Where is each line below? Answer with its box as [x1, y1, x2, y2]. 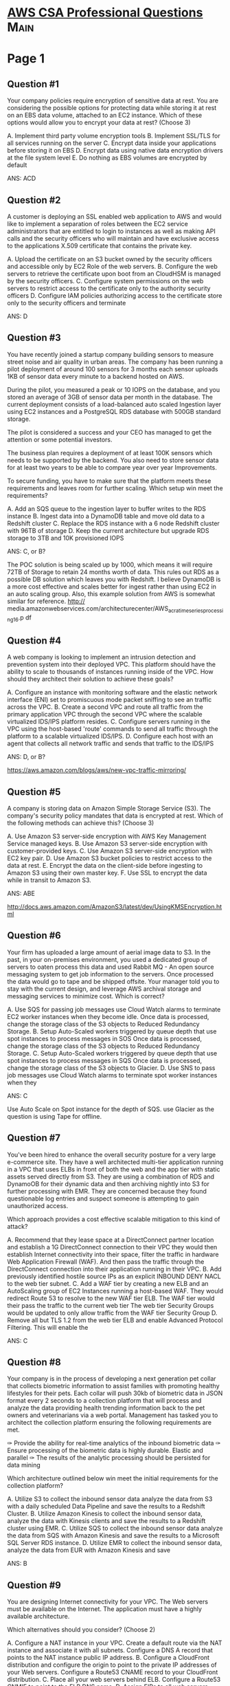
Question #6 [7, 930, 62, 941]
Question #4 [7, 635, 62, 646]
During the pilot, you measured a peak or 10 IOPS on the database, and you [7, 385, 220, 393]
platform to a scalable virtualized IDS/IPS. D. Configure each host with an [7, 732, 214, 741]
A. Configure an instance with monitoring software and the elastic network [7, 688, 218, 697]
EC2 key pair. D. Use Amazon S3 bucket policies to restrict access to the [7, 854, 212, 862]
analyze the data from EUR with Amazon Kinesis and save [7, 1546, 170, 1555]
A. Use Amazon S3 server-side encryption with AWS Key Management [7, 832, 207, 840]
